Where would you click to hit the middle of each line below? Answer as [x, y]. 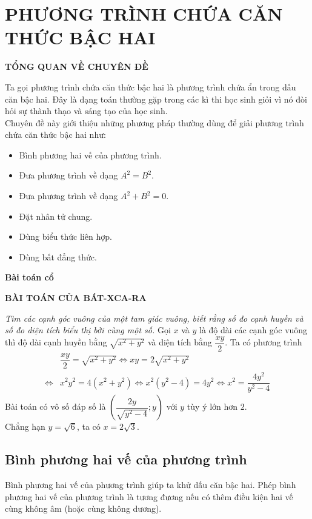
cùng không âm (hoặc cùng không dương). [83, 508]
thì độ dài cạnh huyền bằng [56, 342]
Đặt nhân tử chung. [56, 216]
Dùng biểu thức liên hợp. [65, 236]
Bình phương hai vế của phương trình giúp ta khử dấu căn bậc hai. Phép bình [151, 484]
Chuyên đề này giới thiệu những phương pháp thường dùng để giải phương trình [154, 122]
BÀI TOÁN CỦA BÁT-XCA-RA [76, 298]
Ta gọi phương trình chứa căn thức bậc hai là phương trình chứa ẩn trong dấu [151, 86]
